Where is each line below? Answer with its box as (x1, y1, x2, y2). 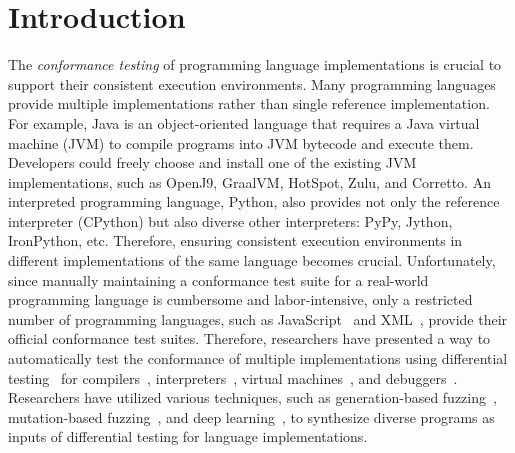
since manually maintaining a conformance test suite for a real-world (8, 269, 429, 290)
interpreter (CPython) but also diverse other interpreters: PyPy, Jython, (8, 210, 453, 231)
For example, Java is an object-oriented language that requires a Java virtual (8, 112, 480, 133)
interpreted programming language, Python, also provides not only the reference (8, 191, 500, 212)
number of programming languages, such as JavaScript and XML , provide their (8, 308, 508, 329)
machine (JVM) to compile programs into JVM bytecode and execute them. (8, 132, 474, 153)
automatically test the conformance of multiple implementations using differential (8, 348, 508, 369)
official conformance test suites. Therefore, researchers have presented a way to (8, 328, 491, 349)
